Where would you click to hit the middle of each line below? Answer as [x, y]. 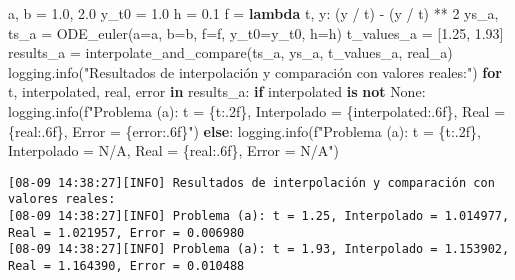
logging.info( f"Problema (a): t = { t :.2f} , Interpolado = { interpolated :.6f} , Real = [257, 110]
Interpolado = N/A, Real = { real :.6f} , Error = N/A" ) [174, 150]
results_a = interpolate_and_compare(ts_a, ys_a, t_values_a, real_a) [230, 52]
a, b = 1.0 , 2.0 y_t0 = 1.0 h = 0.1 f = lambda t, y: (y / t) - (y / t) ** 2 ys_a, [253, 13]
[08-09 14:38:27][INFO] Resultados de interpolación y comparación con [251, 182]
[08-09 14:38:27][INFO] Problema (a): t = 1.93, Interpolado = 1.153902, [259, 249]
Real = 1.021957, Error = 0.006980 [126, 232]
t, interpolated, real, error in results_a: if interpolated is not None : [217, 91]
